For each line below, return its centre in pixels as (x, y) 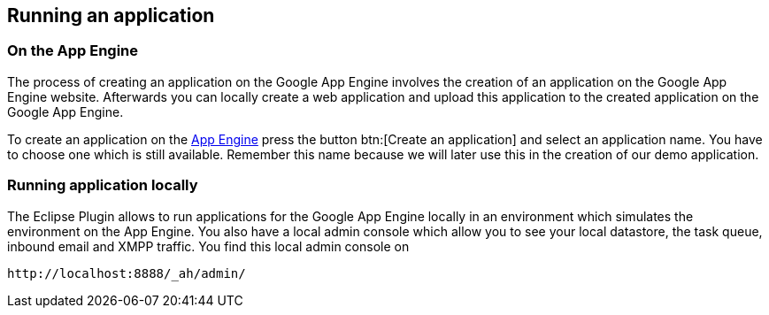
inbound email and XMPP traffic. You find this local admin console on (208, 246)
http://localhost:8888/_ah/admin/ (127, 273)
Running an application (111, 15)
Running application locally (103, 185)
